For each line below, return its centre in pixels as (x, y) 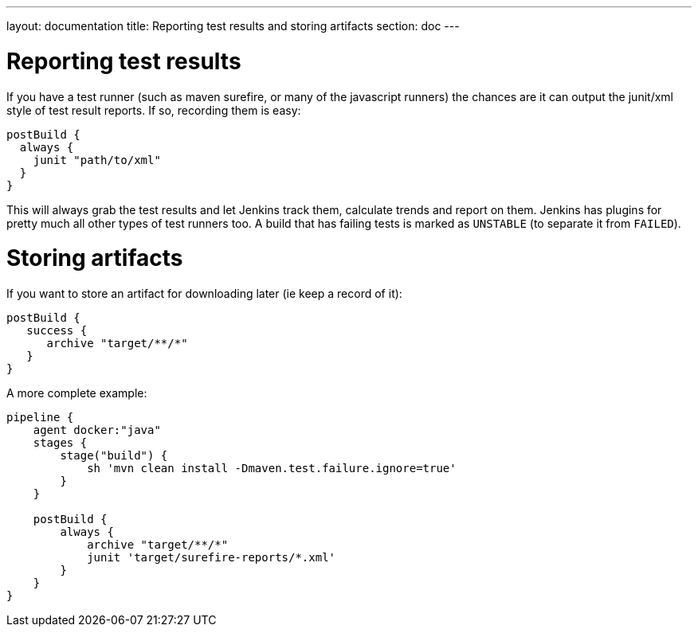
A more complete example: (77, 393)
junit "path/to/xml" (97, 160)
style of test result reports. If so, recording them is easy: (154, 110)
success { (57, 330)
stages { (60, 443)
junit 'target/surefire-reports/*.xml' (212, 557)
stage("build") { (114, 455)
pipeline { (40, 417)
